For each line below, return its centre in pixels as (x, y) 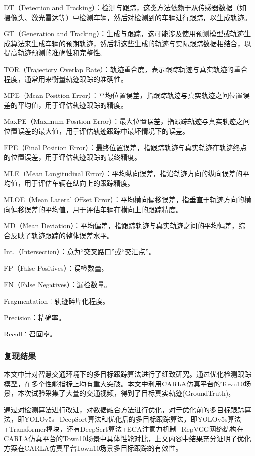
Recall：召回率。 (30, 334)
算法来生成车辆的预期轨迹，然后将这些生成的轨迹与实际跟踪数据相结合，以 (131, 43)
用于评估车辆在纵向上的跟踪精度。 (79, 183)
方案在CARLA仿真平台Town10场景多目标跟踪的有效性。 (93, 448)
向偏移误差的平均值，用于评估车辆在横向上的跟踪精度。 (93, 209)
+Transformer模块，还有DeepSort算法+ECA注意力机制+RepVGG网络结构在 (124, 429)
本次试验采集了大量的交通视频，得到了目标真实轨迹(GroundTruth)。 (126, 393)
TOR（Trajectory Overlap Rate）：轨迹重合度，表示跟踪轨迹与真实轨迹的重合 (126, 69)
